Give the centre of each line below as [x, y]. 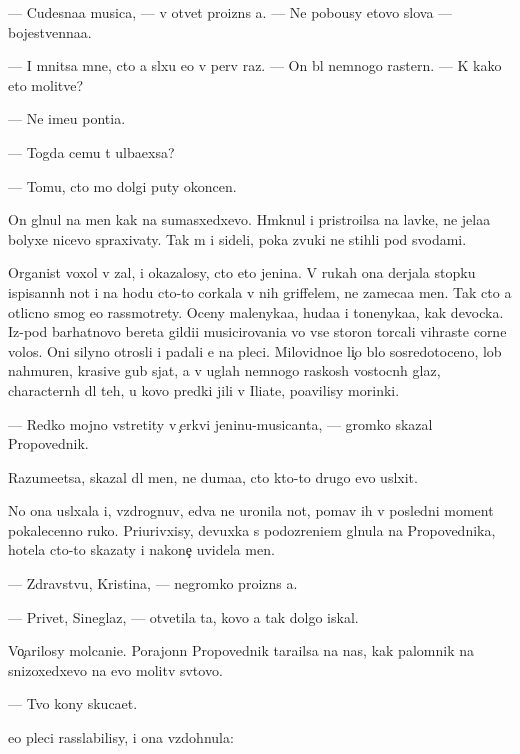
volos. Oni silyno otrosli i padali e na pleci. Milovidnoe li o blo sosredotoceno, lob [255, 350]
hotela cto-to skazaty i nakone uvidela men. [141, 549]
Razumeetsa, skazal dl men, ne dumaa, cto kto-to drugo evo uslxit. [213, 476]
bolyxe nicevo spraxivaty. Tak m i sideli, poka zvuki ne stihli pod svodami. [237, 238]
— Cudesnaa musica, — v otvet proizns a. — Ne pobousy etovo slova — [230, 12]
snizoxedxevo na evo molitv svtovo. [115, 669]
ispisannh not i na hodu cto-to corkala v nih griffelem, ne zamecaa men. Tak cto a [260, 291]
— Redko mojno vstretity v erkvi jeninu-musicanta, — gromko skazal [220, 423]
